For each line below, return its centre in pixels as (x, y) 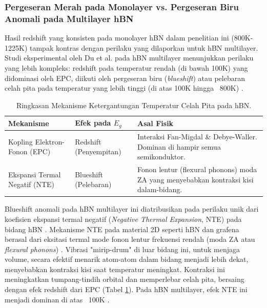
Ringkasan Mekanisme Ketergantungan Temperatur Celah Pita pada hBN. (134, 105)
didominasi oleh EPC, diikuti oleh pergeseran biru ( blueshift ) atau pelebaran (125, 78)
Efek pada (93, 123)
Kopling (20, 141)
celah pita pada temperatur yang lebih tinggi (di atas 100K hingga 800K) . (124, 88)
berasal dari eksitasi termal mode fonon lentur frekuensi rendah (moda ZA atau (130, 239)
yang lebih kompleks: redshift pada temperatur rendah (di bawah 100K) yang (126, 67)
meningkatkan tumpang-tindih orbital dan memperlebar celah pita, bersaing (125, 279)
